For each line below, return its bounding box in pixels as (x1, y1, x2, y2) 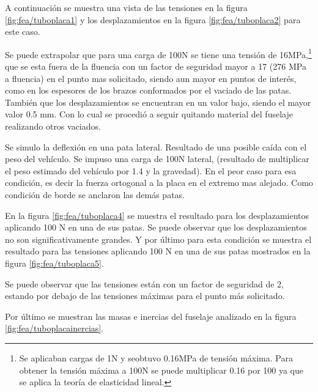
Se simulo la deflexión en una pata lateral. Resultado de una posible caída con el (5, 140, 307, 153)
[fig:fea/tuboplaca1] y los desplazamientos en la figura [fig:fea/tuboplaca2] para (5, 13, 301, 26)
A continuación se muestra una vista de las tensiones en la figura (5, 1, 248, 13)
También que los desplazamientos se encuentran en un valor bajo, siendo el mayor (5, 95, 311, 108)
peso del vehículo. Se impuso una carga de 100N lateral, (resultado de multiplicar (5, 152, 309, 165)
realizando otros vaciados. (5, 120, 101, 132)
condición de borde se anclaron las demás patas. (5, 188, 185, 201)
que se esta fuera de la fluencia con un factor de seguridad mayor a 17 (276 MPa (5, 60, 306, 73)
